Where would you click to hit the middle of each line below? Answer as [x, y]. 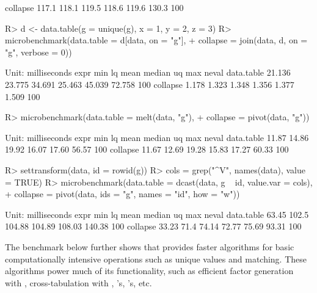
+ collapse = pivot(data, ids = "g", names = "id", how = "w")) [122, 194]
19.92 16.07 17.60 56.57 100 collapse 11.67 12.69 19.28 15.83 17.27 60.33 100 [147, 149]
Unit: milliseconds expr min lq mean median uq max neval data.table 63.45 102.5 [157, 214]
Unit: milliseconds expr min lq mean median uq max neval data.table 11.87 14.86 [157, 137]
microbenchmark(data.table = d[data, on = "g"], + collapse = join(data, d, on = [156, 40]
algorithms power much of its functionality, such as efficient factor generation [149, 271]
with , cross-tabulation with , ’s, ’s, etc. [78, 282]
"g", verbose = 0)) [38, 52]
